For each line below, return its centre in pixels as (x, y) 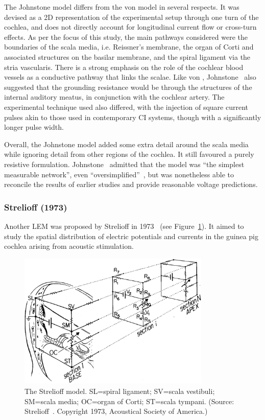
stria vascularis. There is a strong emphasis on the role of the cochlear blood (124, 67)
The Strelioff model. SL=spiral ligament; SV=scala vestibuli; (120, 391)
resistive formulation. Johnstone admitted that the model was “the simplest (124, 164)
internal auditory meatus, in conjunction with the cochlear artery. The (114, 97)
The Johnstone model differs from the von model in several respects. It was (122, 7)
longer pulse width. (34, 127)
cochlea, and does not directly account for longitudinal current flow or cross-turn (130, 27)
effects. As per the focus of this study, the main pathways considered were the (126, 37)
